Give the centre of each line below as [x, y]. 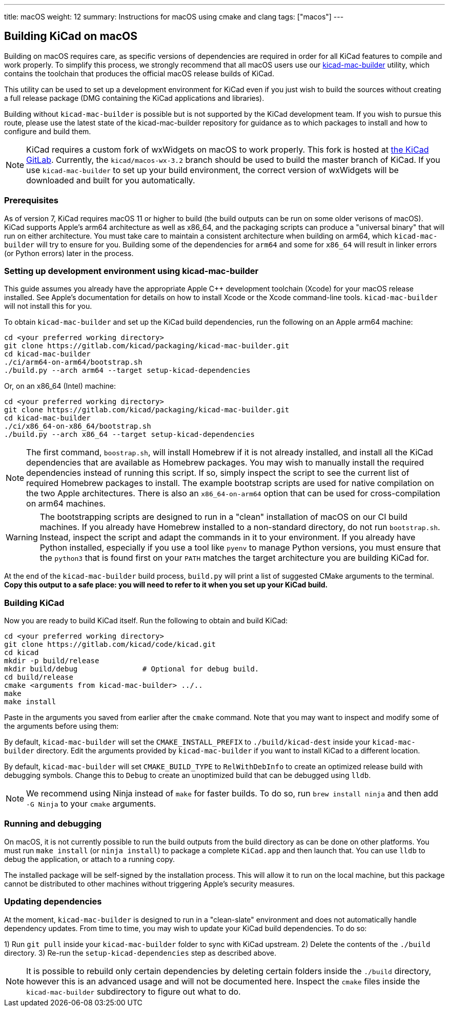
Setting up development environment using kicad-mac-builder [131, 271]
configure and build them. [48, 131]
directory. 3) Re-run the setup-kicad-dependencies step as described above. [140, 953]
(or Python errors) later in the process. [69, 253]
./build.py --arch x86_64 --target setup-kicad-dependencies [129, 435]
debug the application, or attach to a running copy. [90, 859]
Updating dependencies [53, 902]
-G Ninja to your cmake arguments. [91, 804]
